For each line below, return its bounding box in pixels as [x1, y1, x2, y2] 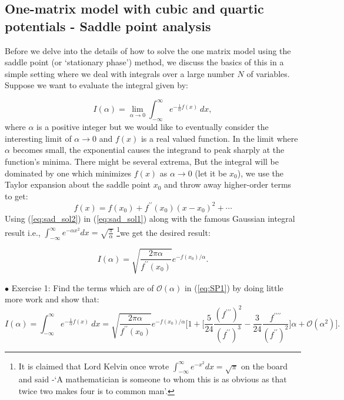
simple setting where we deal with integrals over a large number [5, 67, 235, 79]
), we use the [237, 166, 284, 179]
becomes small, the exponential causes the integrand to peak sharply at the [12, 144, 285, 156]
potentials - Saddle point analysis [5, 16, 211, 35]
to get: [5, 189, 28, 202]
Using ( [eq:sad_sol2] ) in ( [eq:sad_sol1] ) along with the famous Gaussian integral [5, 212, 295, 224]
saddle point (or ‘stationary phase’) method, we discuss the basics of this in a [5, 56, 284, 68]
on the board [241, 359, 288, 372]
